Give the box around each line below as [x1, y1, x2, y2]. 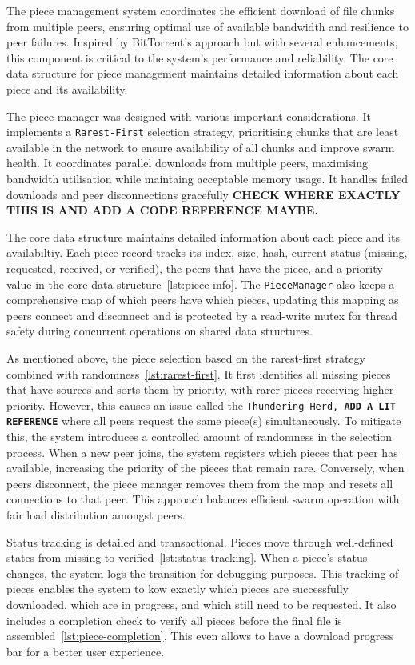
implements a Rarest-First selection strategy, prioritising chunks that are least [6, 123, 399, 140]
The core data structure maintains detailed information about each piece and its [6, 228, 400, 245]
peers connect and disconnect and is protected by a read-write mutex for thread [6, 306, 397, 323]
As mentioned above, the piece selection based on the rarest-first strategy [6, 350, 365, 366]
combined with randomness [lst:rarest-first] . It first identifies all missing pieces [6, 365, 391, 382]
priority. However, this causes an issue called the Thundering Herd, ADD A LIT [6, 396, 396, 413]
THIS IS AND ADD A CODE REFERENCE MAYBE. [6, 202, 318, 218]
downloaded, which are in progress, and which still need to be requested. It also [6, 596, 397, 613]
